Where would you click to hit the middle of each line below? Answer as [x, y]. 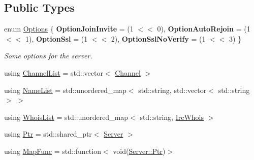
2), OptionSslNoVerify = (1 [158, 38]
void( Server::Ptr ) [139, 151]
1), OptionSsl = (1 [56, 38]
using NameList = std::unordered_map [65, 90]
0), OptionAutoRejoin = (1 [204, 29]
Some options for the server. [48, 56]
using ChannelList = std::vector [54, 72]
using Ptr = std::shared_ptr [48, 134]
